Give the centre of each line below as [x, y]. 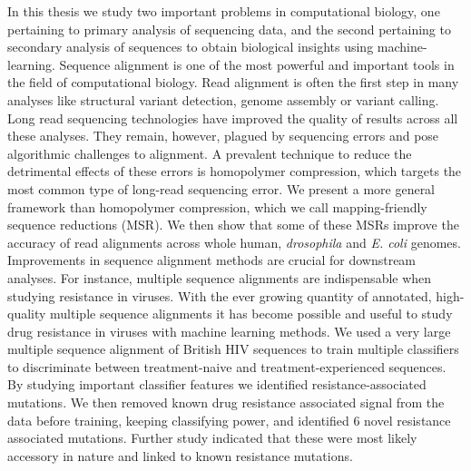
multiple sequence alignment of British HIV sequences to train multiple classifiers [233, 349]
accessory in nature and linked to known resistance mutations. [180, 455]
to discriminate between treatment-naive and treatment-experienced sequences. [227, 366]
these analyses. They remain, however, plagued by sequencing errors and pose [223, 136]
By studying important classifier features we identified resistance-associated [217, 384]
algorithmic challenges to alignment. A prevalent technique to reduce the [210, 153]
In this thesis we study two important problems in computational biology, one [224, 11]
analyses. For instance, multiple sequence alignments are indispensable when [220, 277]
